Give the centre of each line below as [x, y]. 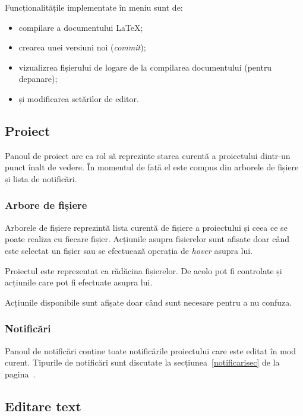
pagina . [20, 374]
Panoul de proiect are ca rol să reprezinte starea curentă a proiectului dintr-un [148, 155]
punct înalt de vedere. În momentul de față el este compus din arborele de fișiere [152, 167]
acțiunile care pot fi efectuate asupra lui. [79, 282]
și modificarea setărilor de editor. [79, 98]
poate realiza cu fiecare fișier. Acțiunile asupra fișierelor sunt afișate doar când [147, 239]
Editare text [43, 406]
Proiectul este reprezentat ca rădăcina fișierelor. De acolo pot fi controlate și [143, 270]
